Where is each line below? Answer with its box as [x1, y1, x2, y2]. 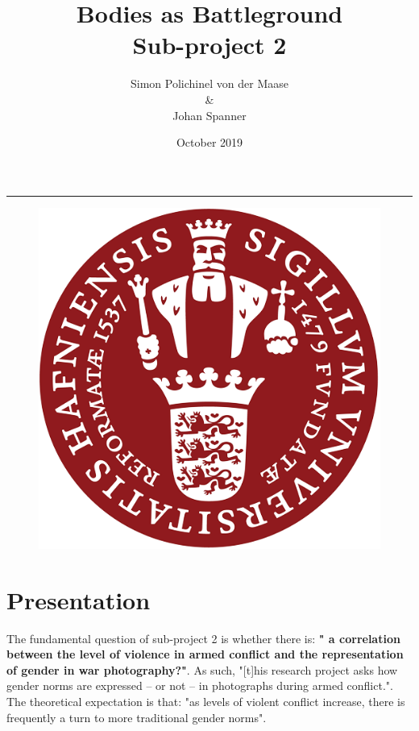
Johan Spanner [172, 106, 247, 123]
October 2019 [176, 134, 243, 151]
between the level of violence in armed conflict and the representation [6, 646, 404, 662]
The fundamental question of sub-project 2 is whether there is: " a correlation [6, 629, 400, 646]
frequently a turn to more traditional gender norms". [6, 708, 267, 725]
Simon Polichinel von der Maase [131, 75, 288, 92]
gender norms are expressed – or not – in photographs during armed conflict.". [6, 677, 393, 694]
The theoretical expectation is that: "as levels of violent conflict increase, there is [6, 692, 405, 709]
